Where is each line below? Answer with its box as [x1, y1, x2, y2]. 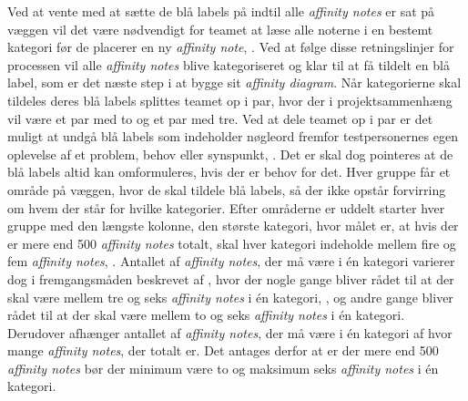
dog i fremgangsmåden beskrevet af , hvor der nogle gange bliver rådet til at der [7, 269, 454, 288]
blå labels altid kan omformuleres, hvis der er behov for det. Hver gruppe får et [7, 162, 451, 181]
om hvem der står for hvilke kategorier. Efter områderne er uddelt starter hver [7, 198, 445, 217]
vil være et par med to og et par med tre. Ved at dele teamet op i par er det [7, 108, 433, 128]
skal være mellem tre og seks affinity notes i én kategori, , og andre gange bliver [7, 287, 453, 306]
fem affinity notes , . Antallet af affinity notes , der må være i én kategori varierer [7, 252, 455, 271]
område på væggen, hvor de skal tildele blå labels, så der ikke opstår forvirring [7, 180, 446, 199]
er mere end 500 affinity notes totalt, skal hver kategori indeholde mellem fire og [7, 233, 456, 252]
